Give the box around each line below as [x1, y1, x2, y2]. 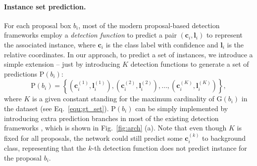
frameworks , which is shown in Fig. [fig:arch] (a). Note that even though [4, 123, 227, 133]
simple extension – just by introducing [4, 59, 120, 69]
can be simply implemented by [135, 103, 228, 113]
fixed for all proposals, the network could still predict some [4, 132, 183, 143]
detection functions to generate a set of [130, 59, 249, 69]
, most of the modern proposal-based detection [78, 20, 220, 30]
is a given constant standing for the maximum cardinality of [32, 93, 214, 104]
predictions [4, 68, 38, 79]
